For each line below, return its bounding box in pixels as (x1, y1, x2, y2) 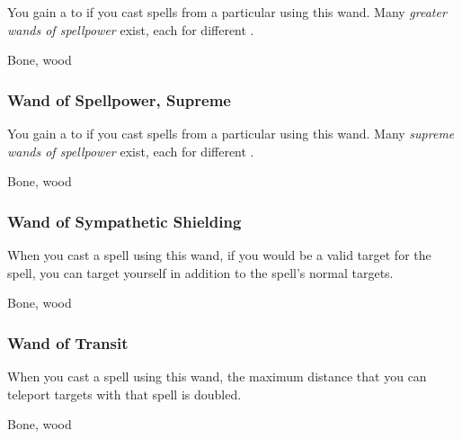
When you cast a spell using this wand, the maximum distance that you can (7, 367, 427, 385)
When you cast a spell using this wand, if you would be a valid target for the (7, 246, 431, 264)
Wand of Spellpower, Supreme (7, 88, 231, 111)
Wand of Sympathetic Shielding (7, 210, 242, 232)
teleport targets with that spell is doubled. (7, 384, 242, 403)
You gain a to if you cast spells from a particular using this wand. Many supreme (7, 124, 455, 142)
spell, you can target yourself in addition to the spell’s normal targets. (7, 263, 394, 282)
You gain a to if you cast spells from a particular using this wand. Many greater (7, 3, 447, 21)
